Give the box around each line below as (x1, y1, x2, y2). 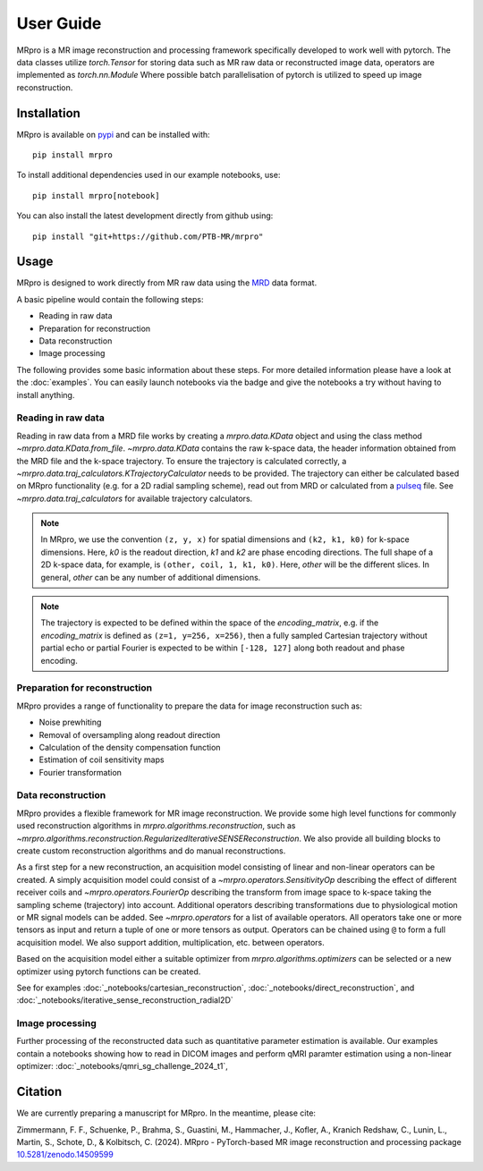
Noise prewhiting (38, 717, 102, 728)
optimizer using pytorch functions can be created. (16, 966, 201, 977)
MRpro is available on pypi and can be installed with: (16, 129, 210, 140)
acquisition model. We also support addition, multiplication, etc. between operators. (16, 937, 326, 947)
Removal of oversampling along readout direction (38, 729, 221, 740)
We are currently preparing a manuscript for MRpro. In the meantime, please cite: (16, 1107, 317, 1118)
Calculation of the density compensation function (38, 742, 221, 752)
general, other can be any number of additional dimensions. (40, 572, 261, 582)
